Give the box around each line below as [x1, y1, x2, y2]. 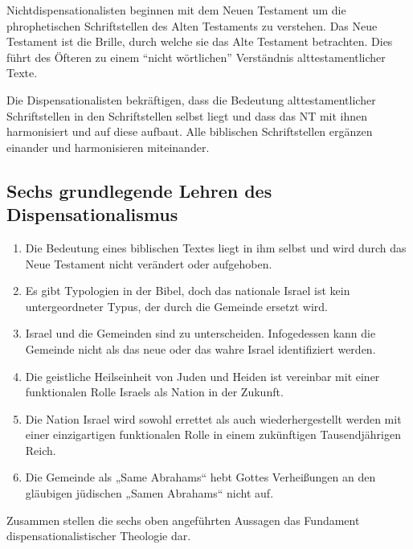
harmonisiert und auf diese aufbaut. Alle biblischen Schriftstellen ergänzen [6, 123, 373, 140]
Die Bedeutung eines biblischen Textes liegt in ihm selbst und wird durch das [25, 239, 407, 256]
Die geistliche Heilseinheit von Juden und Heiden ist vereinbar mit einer [25, 367, 380, 384]
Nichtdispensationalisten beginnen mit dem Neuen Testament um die [6, 2, 346, 18]
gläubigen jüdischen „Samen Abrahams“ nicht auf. [25, 485, 274, 502]
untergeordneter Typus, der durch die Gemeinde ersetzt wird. [25, 297, 328, 314]
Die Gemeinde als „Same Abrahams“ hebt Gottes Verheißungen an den [25, 469, 376, 485]
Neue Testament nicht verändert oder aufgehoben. [25, 255, 272, 272]
